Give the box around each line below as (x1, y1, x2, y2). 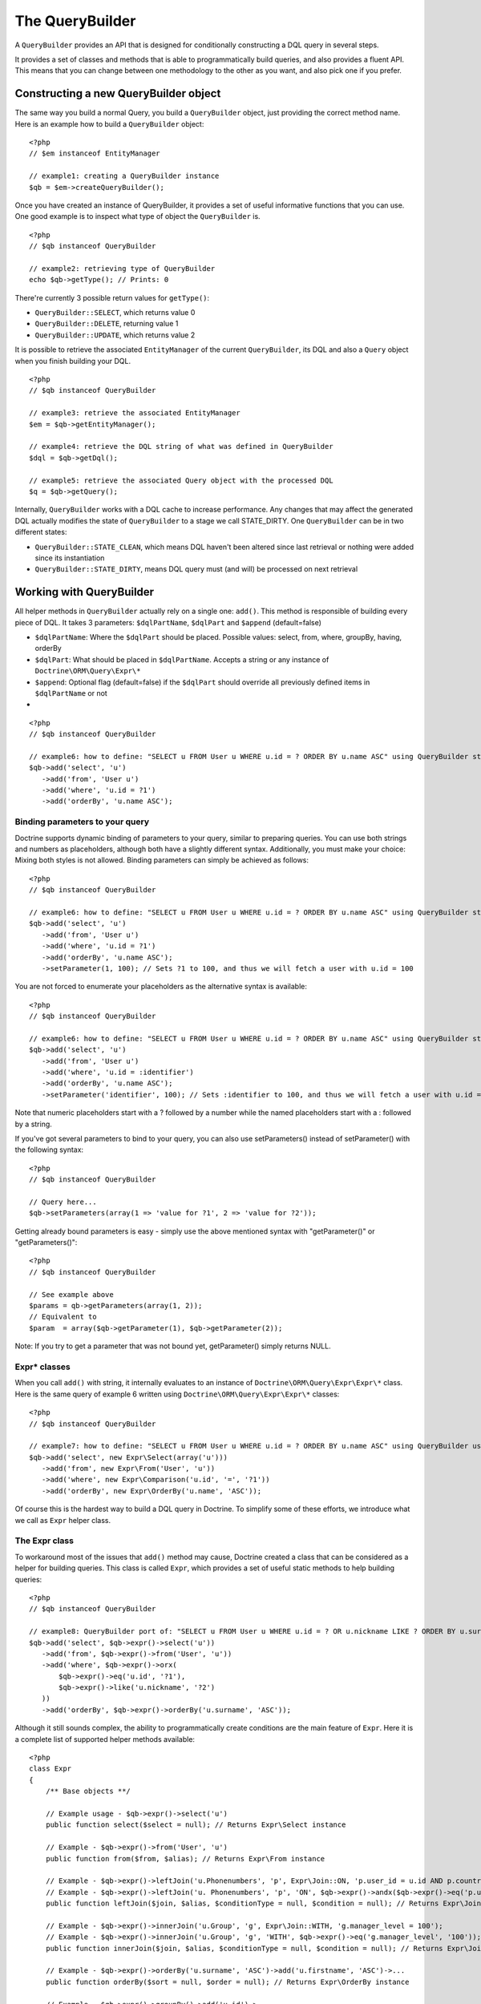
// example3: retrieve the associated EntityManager (29, 409, 240, 418)
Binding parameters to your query (14, 816, 150, 827)
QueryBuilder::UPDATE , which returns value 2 (34, 329, 196, 340)
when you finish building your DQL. (14, 356, 131, 366)
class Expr (29, 1764, 72, 1773)
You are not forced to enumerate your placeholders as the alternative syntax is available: (14, 982, 308, 992)
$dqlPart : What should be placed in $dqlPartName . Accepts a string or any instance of (34, 654, 329, 665)
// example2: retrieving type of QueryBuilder (29, 264, 216, 273)
